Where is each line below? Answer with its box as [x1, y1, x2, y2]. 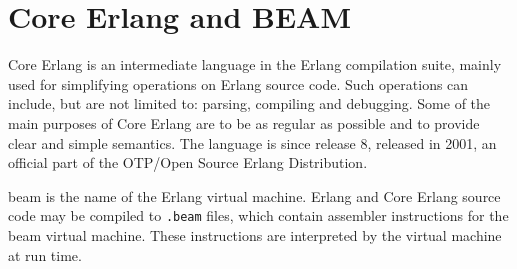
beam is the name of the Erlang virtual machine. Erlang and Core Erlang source [8, 185, 501, 206]
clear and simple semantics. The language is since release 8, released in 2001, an [8, 132, 497, 153]
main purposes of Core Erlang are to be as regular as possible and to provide [8, 112, 480, 133]
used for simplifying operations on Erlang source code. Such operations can [8, 73, 469, 94]
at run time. [8, 244, 82, 265]
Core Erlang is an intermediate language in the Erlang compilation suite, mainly [8, 54, 502, 75]
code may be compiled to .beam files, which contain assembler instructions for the [8, 205, 509, 226]
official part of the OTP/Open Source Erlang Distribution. [8, 152, 368, 173]
